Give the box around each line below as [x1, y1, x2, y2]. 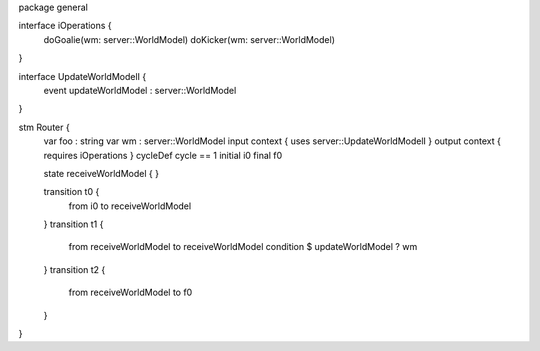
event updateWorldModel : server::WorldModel [43, 84, 237, 96]
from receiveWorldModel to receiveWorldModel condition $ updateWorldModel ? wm [68, 241, 418, 253]
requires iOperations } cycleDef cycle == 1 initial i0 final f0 [43, 149, 283, 161]
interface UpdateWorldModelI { [18, 70, 147, 82]
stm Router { [18, 121, 70, 133]
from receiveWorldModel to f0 [68, 286, 193, 299]
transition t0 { [43, 186, 100, 198]
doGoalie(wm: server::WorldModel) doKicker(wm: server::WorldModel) [43, 33, 335, 45]
